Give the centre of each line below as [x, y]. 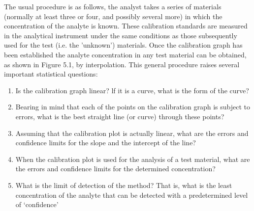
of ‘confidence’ [37, 204]
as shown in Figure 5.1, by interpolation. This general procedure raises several [122, 64]
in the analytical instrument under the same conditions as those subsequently [121, 35]
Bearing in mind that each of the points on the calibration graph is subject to [133, 107]
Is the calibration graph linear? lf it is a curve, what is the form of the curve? [132, 90]
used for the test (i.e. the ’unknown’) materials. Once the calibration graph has [123, 45]
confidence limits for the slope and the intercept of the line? [106, 143]
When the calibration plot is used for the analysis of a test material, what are [133, 159]
